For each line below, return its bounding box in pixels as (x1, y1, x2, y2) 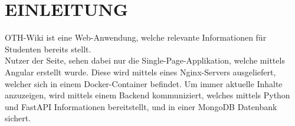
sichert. (5, 112, 31, 124)
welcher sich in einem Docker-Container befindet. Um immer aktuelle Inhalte (5, 77, 283, 89)
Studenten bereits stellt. (5, 42, 91, 55)
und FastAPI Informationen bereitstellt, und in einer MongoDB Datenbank (5, 100, 277, 112)
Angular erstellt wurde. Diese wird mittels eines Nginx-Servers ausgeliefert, (5, 65, 276, 78)
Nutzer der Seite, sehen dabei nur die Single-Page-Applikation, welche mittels (5, 54, 285, 67)
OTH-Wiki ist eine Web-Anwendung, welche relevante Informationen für (5, 31, 267, 44)
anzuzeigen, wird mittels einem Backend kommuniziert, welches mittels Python (5, 89, 290, 101)
